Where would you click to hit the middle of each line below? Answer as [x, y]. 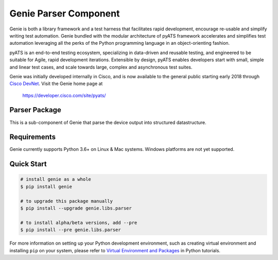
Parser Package [35, 110]
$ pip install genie [46, 186]
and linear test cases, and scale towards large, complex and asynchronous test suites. [101, 67]
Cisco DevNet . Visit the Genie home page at [56, 84]
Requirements [33, 137]
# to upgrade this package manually [67, 201]
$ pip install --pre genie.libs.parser [71, 230]
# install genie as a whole [56, 179]
